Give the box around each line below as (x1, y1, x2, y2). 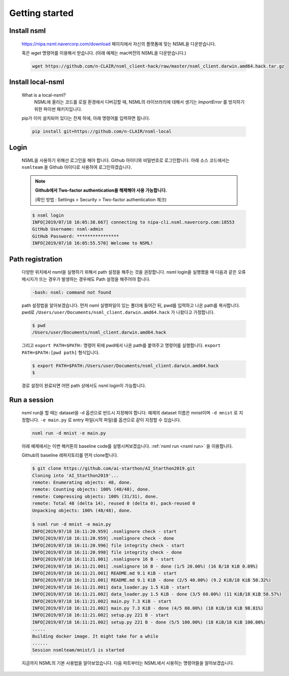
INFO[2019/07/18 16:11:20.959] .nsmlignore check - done (32, 536, 174, 541)
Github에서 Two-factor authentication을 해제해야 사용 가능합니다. (35, 187, 167, 193)
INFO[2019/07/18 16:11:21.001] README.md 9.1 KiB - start (32, 571, 177, 576)
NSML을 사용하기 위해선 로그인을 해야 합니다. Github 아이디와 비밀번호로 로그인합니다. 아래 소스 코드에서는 (21, 157, 230, 163)
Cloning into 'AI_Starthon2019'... (32, 472, 119, 478)
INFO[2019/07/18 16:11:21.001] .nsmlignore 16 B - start (32, 557, 174, 562)
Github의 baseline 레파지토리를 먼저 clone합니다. (21, 452, 119, 458)
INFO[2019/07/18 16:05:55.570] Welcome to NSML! (32, 240, 153, 246)
